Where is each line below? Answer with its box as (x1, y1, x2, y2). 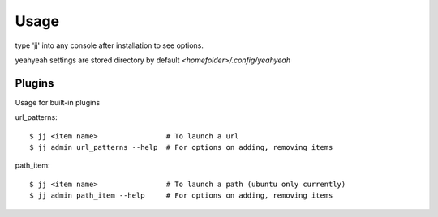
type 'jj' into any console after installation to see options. (15, 40, 204, 50)
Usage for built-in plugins (15, 97, 101, 107)
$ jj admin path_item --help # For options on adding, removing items (29, 191, 333, 200)
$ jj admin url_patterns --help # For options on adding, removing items (29, 143, 333, 152)
